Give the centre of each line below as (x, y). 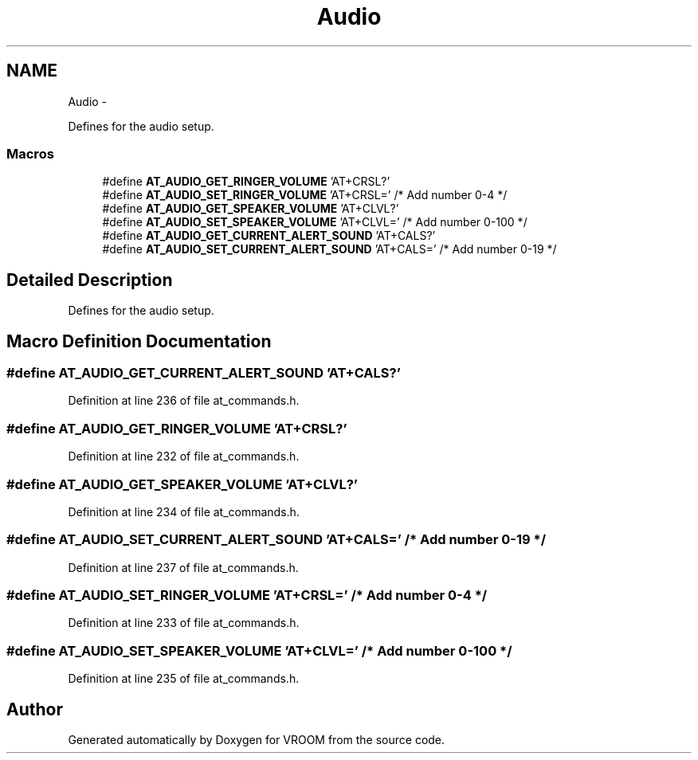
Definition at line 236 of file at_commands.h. (184, 401)
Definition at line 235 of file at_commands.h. (184, 679)
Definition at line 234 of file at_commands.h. (184, 511)
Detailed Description (90, 280)
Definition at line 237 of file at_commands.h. (183, 567)
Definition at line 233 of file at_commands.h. (184, 623)
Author (35, 709)
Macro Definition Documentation (139, 341)
